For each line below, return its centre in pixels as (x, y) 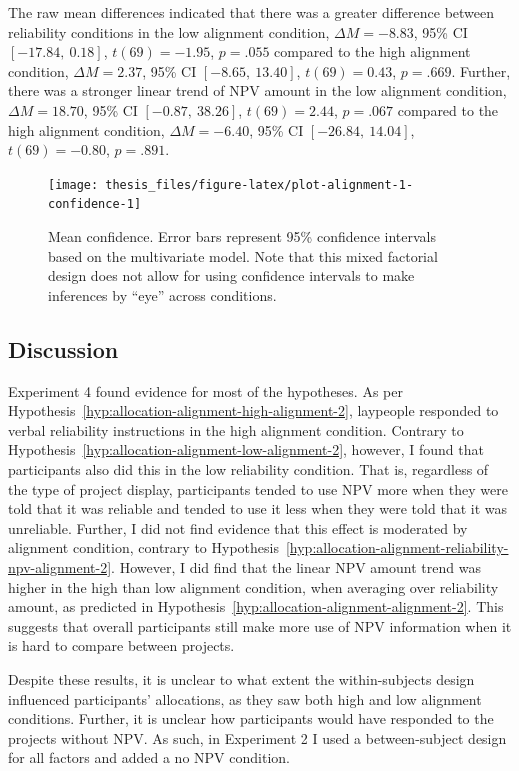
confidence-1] (95, 204)
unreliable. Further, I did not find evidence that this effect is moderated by (238, 527)
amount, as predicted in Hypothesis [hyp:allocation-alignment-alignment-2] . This (256, 606)
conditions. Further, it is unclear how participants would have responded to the (251, 718)
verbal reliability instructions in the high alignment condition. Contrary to (236, 429)
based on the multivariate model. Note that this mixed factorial (243, 255)
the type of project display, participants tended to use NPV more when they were (258, 488)
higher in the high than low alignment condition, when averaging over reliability (253, 586)
